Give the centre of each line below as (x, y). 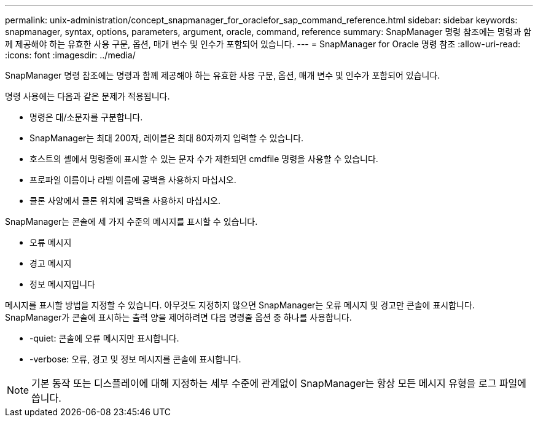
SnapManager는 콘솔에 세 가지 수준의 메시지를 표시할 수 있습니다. (131, 221)
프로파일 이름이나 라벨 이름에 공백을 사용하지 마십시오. (133, 180)
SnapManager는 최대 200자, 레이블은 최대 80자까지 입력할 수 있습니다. (167, 138)
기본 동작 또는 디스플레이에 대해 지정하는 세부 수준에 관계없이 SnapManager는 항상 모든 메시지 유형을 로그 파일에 (279, 383)
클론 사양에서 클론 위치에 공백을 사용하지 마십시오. (125, 201)
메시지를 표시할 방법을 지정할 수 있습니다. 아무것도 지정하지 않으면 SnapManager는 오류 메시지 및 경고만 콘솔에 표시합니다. (240, 305)
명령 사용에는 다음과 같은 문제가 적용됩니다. (88, 96)
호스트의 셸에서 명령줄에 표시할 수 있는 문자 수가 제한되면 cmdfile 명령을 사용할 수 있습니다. (204, 159)
